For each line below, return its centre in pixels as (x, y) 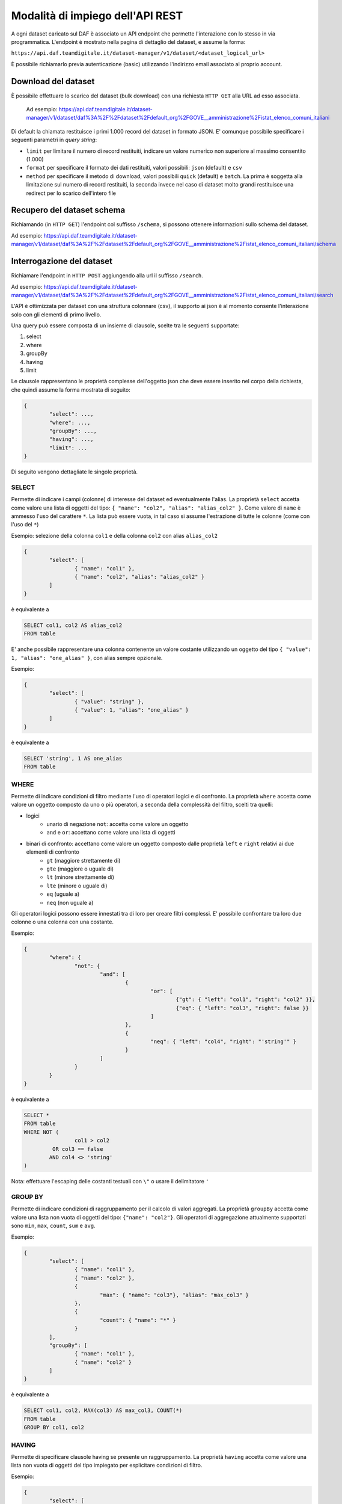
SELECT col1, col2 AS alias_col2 (73, 625)
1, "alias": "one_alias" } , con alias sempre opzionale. (87, 658)
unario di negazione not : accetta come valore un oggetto (118, 824)
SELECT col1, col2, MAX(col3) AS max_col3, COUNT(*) (103, 1410)
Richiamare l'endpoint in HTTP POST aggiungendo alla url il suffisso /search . (107, 276)
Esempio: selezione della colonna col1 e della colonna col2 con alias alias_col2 (115, 535)
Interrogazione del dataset (62, 261)
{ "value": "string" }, (109, 701)
